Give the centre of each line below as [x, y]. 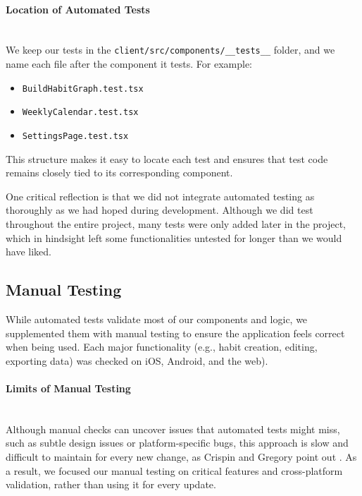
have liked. [29, 252]
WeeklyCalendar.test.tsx [80, 113]
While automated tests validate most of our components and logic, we [157, 319]
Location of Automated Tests [78, 9]
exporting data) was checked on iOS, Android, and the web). [137, 360]
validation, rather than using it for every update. [111, 484]
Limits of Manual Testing [68, 388]
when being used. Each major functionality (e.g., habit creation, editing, [162, 347]
